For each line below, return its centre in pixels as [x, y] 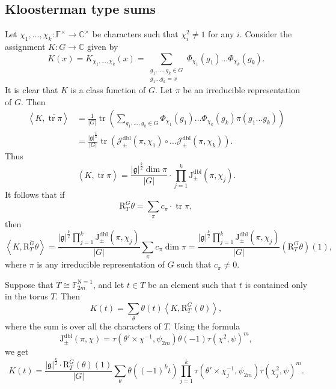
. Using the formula [204, 326]
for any [221, 34]
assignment [25, 46]
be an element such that [192, 284]
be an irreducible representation [241, 90]
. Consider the [266, 34]
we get [17, 351]
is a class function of [108, 90]
